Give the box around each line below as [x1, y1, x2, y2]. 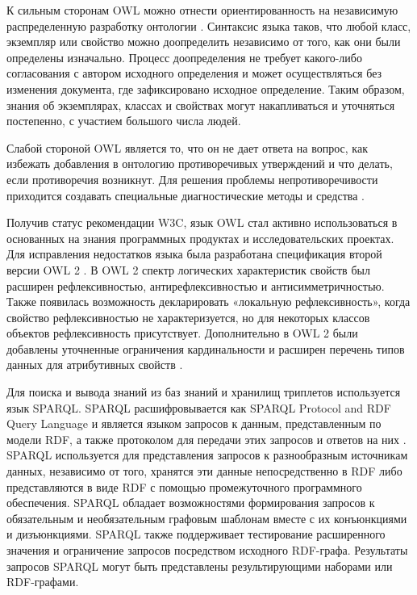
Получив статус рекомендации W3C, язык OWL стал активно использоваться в [6, 214, 398, 231]
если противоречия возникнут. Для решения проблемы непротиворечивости [6, 170, 378, 187]
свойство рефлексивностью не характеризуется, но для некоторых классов [6, 308, 370, 325]
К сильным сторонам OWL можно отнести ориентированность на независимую [6, 2, 398, 18]
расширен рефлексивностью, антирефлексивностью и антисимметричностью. [6, 277, 385, 294]
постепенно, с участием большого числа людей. [6, 112, 241, 129]
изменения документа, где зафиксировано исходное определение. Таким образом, [6, 80, 405, 97]
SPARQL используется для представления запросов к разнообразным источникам [6, 446, 408, 463]
